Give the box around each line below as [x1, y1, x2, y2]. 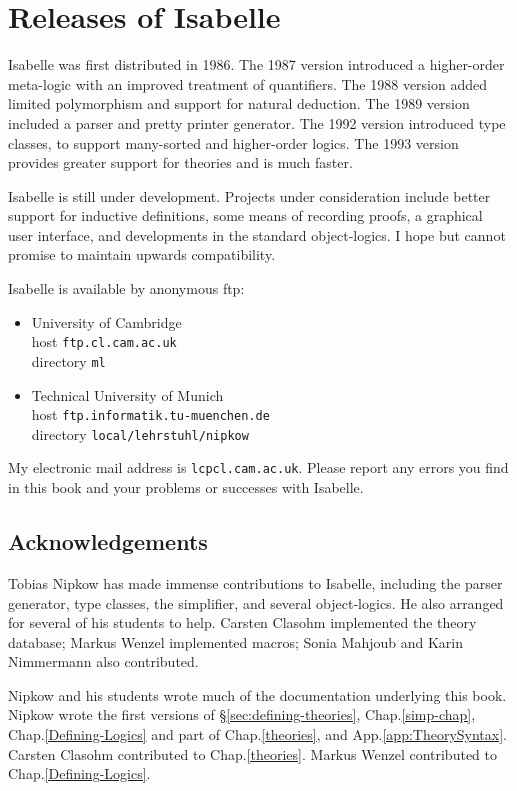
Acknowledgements [8, 526, 208, 557]
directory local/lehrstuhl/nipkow [31, 423, 249, 444]
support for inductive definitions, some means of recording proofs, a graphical [8, 205, 483, 226]
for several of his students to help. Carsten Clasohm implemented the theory [8, 612, 477, 633]
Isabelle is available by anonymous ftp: [8, 278, 245, 299]
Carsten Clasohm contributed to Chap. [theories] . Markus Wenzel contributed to [8, 743, 497, 764]
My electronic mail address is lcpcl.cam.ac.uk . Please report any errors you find [8, 457, 509, 478]
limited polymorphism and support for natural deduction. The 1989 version [8, 93, 470, 114]
